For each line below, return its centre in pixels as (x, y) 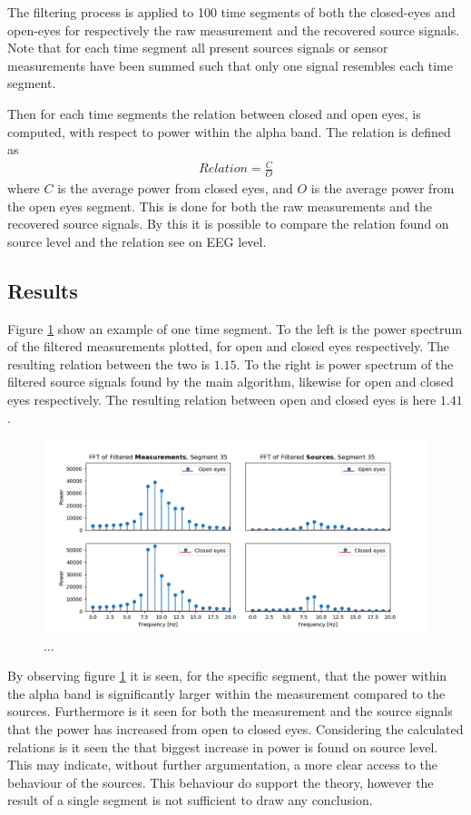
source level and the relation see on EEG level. (137, 241)
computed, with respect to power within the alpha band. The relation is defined (229, 131)
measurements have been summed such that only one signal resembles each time (230, 65)
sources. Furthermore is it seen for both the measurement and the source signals (230, 711)
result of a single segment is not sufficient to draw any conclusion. (190, 800)
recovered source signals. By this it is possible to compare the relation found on (228, 224)
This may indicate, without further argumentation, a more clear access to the (223, 765)
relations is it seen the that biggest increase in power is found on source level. (223, 746)
